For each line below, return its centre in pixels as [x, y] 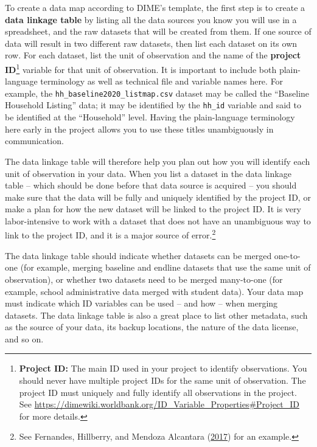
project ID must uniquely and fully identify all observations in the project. [158, 392]
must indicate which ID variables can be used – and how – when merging [141, 303]
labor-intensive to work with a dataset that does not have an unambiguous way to [158, 220]
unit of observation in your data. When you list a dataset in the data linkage [148, 173]
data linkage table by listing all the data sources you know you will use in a [151, 19]
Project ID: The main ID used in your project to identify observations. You [163, 368]
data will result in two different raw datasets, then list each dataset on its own [151, 43]
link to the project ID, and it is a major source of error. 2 [110, 234]
